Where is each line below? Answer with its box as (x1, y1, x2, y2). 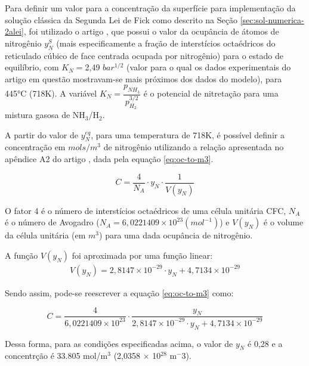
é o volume (264, 216, 304, 228)
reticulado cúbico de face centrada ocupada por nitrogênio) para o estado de (5, 49, 283, 61)
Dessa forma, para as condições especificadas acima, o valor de (5, 337, 233, 349)
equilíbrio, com (5, 61, 59, 73)
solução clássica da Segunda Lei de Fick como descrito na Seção (5, 13, 237, 26)
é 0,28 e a (248, 337, 283, 349)
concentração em (5, 141, 66, 153)
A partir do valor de (5, 128, 79, 141)
